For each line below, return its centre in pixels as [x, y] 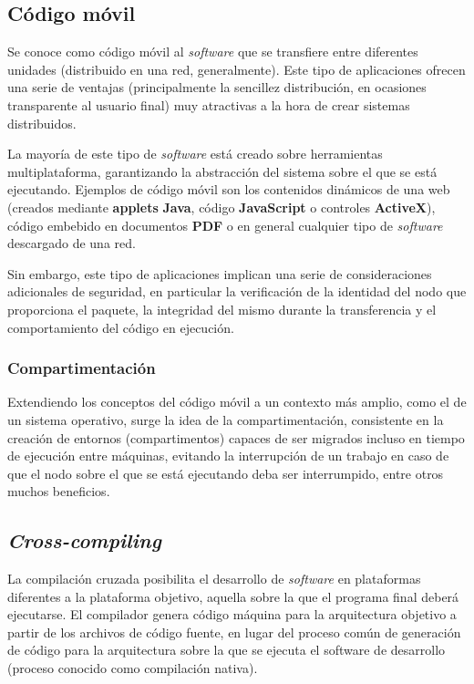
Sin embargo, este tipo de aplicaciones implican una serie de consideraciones [220, 273]
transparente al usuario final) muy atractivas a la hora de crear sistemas [209, 104]
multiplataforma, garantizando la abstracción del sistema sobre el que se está [222, 171]
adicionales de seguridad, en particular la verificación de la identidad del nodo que [237, 291]
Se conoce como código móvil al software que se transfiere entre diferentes [213, 52]
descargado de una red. [72, 243]
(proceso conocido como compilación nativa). [133, 668]
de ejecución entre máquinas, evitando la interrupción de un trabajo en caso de [228, 456]
